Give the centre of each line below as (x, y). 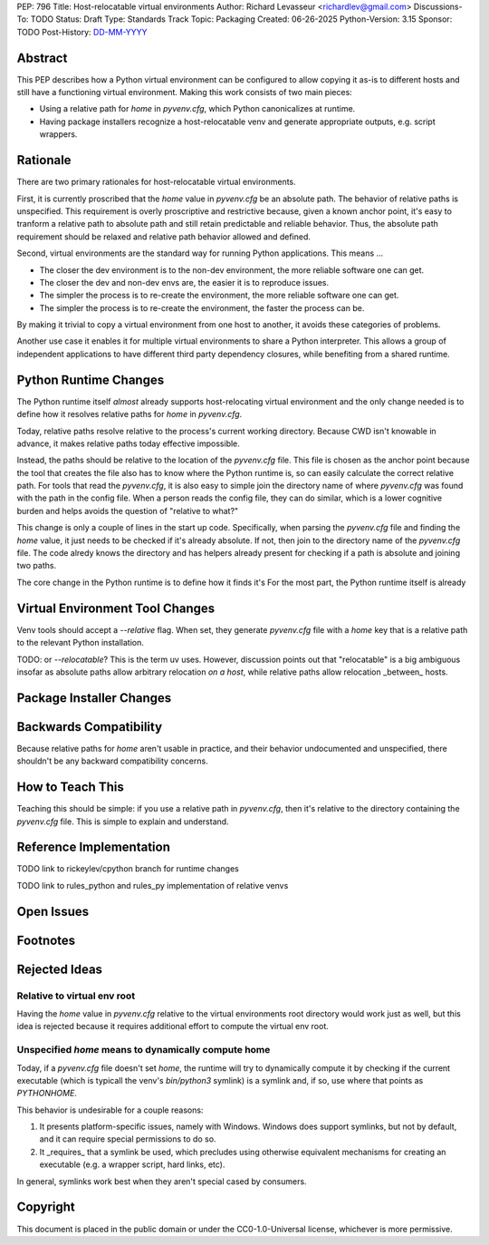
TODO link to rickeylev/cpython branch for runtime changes (128, 869)
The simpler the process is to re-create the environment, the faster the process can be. (202, 307)
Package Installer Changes (94, 698)
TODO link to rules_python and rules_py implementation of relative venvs (153, 885)
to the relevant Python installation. (81, 643)
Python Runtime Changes (91, 379)
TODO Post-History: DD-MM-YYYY (82, 32)
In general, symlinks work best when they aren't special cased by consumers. (162, 1181)
